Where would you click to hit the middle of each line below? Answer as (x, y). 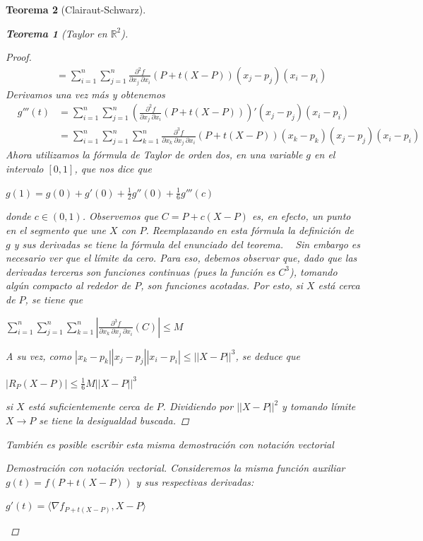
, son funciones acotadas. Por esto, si (222, 285)
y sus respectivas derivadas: (195, 481)
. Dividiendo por (198, 406)
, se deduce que (268, 355)
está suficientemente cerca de (90, 406)
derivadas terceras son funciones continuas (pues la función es (141, 271)
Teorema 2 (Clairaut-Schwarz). (76, 9)
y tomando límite (319, 406)
